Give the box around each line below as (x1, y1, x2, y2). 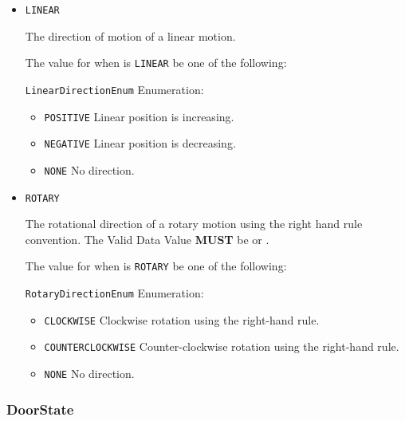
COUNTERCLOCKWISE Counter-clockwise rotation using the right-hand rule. (44, 338, 399, 355)
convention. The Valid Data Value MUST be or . (25, 230, 269, 247)
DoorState (6, 399, 74, 419)
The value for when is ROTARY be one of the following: (25, 258, 287, 274)
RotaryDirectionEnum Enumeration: (25, 285, 204, 301)
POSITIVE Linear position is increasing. (44, 108, 234, 124)
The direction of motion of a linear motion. (25, 27, 236, 44)
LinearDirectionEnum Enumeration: (25, 81, 204, 97)
